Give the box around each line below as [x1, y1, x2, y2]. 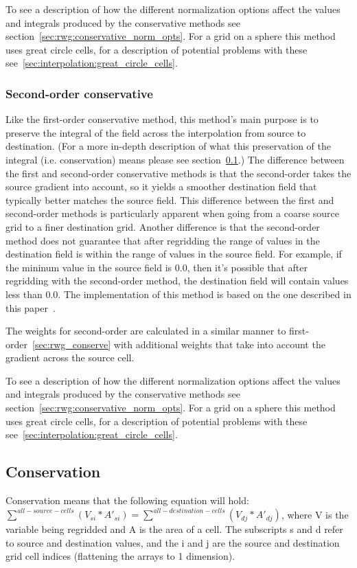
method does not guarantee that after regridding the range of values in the [5, 233, 320, 247]
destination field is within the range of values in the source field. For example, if [5, 247, 342, 261]
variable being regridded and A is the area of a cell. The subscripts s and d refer [5, 522, 343, 536]
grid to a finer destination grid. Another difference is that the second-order [5, 219, 320, 234]
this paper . [5, 300, 56, 315]
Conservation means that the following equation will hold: [5, 493, 249, 508]
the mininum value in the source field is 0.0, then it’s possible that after [5, 260, 308, 274]
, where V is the [281, 507, 349, 521]
